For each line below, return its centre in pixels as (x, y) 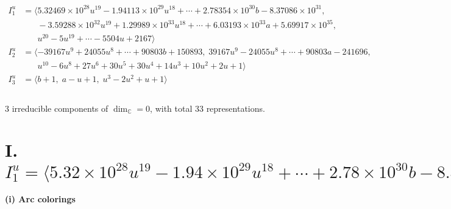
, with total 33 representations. (208, 108)
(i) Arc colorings (40, 199)
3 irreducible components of (57, 108)
